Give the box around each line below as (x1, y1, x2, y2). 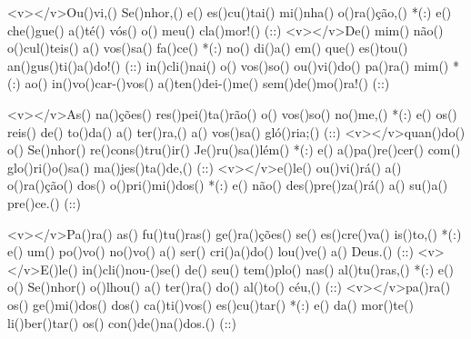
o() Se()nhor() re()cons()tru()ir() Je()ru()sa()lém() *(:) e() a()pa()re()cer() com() (7, 140, 461, 159)
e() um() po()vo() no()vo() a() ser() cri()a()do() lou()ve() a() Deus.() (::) (7, 242, 414, 261)
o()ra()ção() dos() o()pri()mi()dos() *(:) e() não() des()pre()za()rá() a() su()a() (7, 175, 448, 194)
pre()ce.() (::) (7, 193, 81, 212)
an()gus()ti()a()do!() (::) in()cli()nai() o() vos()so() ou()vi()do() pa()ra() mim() (7, 55, 449, 75)
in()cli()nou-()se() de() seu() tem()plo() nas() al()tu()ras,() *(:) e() (82, 259, 454, 278)
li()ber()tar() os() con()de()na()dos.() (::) (7, 313, 236, 332)
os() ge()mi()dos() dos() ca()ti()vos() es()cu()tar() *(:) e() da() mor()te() (7, 294, 414, 314)
